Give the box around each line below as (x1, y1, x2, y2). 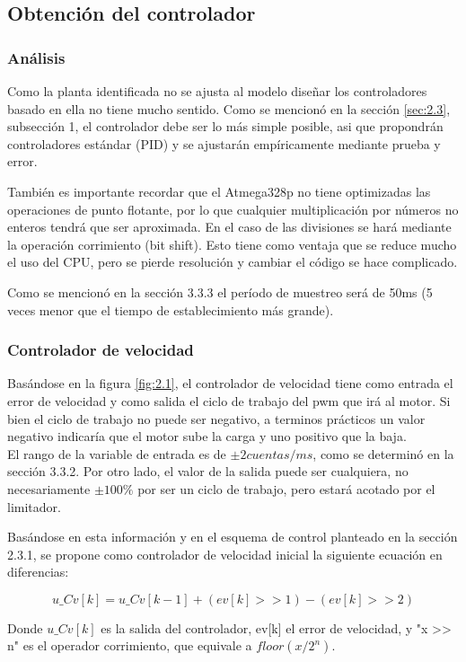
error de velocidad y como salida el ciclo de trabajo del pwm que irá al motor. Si (7, 391, 451, 410)
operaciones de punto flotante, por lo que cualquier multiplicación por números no (7, 199, 459, 218)
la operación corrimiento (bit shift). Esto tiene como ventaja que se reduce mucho (7, 234, 457, 253)
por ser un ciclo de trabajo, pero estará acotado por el (137, 479, 435, 498)
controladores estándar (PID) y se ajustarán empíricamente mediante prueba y (7, 134, 441, 153)
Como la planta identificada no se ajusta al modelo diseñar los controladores (7, 82, 427, 100)
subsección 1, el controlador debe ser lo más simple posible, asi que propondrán (7, 117, 444, 136)
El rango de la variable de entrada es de (7, 444, 226, 463)
